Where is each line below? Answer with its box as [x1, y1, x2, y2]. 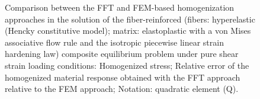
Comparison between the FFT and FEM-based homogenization [5, 1, 235, 13]
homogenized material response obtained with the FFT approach [5, 71, 240, 83]
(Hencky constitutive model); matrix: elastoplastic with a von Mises [5, 24, 251, 37]
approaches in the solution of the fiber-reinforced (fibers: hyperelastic [5, 12, 255, 25]
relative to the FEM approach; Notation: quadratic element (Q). [5, 82, 239, 95]
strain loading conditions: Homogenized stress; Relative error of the [5, 59, 249, 71]
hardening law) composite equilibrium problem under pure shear [5, 47, 239, 60]
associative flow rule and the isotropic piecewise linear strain [5, 36, 224, 48]
